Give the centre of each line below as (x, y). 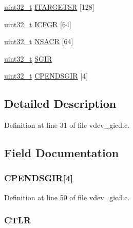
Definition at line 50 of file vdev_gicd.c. (67, 197)
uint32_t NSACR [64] (39, 41)
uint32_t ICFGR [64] (38, 24)
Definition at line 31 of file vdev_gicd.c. (67, 125)
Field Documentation (62, 153)
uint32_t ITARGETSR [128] (49, 7)
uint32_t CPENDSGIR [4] (46, 76)
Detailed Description (60, 103)
